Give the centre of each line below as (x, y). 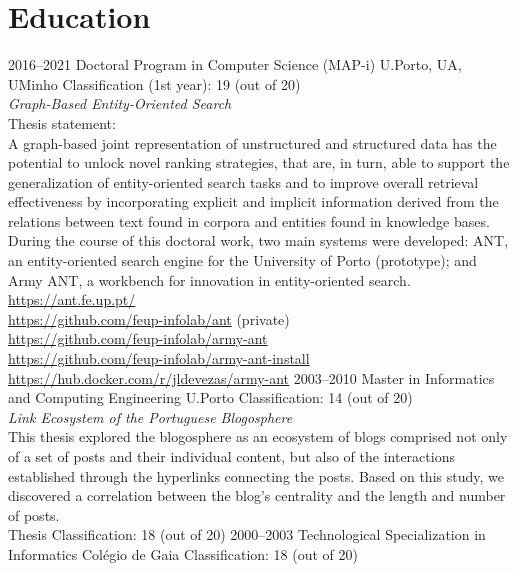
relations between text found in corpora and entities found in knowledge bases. (249, 220)
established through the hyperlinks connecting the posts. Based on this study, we (256, 475)
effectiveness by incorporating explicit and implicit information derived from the (253, 201)
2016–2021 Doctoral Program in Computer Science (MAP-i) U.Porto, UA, (235, 64)
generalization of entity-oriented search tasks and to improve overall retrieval (243, 181)
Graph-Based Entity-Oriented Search (120, 103)
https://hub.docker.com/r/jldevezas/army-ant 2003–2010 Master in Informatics (251, 377)
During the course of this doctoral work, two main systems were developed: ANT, (258, 240)
